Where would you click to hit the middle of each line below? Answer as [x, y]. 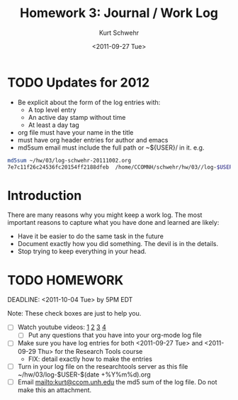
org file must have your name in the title [75, 132]
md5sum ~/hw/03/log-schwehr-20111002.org [69, 160]
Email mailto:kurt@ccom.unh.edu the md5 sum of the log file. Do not [117, 382]
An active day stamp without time [77, 117]
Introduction [45, 195]
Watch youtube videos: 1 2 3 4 [62, 327]
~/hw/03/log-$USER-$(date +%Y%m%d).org [84, 374]
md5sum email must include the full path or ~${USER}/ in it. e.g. [111, 148]
